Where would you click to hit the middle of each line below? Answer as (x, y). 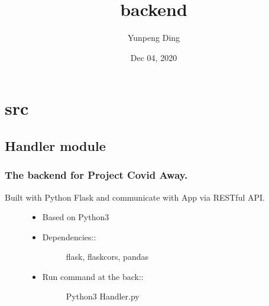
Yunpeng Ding (154, 38)
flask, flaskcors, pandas (107, 257)
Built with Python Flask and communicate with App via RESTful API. (135, 197)
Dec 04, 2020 (154, 57)
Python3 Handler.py (103, 296)
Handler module (55, 145)
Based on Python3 (76, 217)
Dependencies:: (69, 236)
